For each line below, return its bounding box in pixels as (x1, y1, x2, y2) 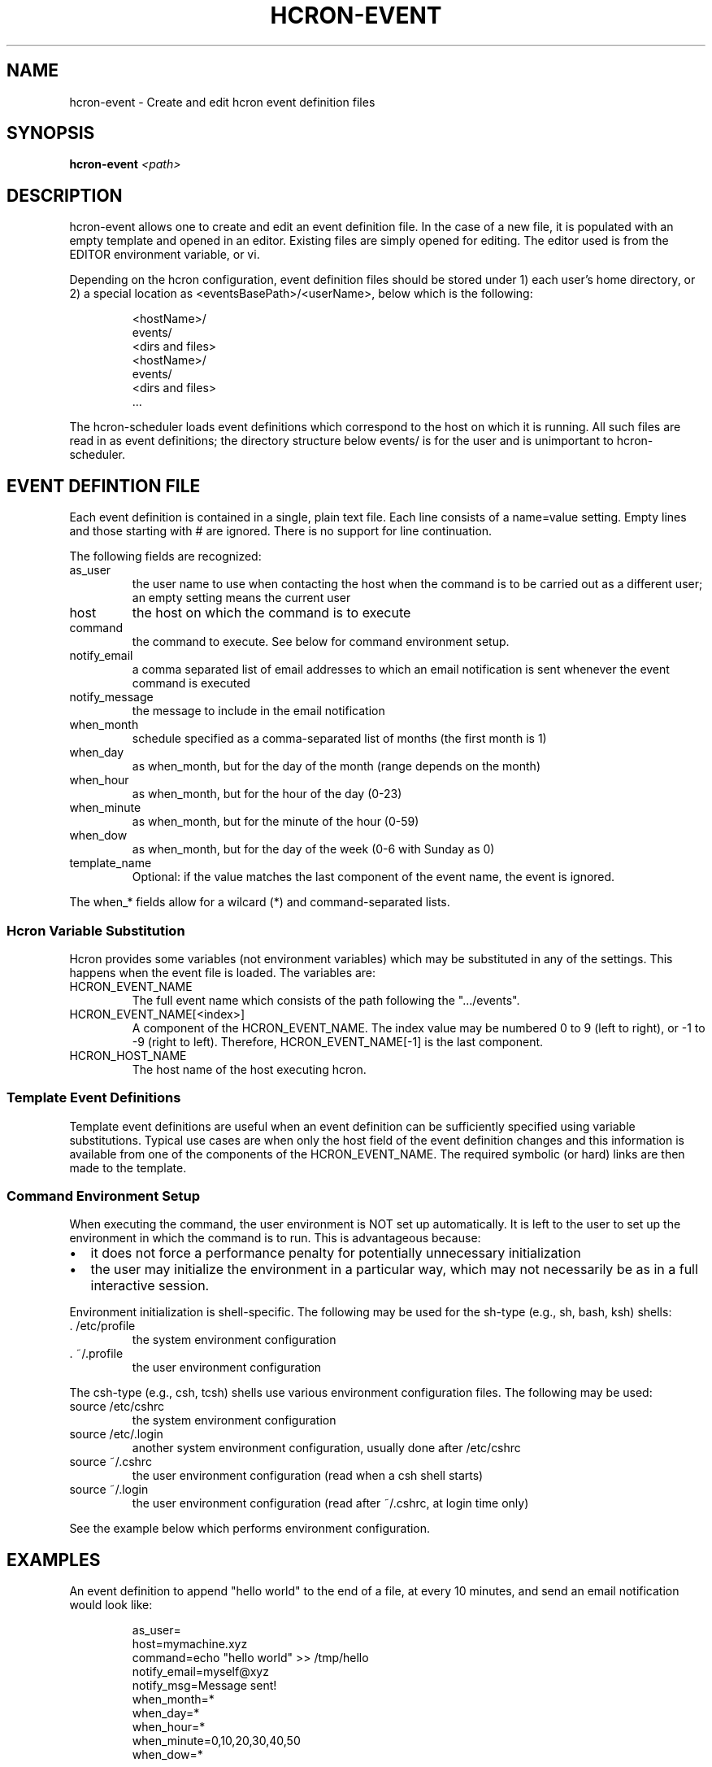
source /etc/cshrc (69, 1399, 164, 1414)
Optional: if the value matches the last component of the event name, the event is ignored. (132, 870, 615, 884)
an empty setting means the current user (132, 591, 351, 605)
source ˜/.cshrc (69, 1455, 152, 1469)
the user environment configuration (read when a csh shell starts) (132, 1468, 484, 1483)
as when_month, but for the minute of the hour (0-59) (132, 814, 419, 829)
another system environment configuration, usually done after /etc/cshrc (132, 1441, 521, 1455)
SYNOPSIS (7, 123, 95, 144)
